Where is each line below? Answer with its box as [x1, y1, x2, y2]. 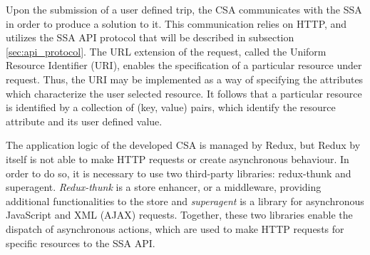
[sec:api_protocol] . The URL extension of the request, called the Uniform [6, 43, 327, 58]
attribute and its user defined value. [6, 113, 163, 128]
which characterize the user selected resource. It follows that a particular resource [6, 85, 362, 100]
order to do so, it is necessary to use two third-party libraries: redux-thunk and [6, 165, 351, 180]
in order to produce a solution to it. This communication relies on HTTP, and [6, 16, 347, 31]
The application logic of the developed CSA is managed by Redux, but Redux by [6, 137, 361, 152]
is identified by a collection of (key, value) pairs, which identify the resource [6, 100, 336, 115]
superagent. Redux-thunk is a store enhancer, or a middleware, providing [6, 179, 322, 194]
